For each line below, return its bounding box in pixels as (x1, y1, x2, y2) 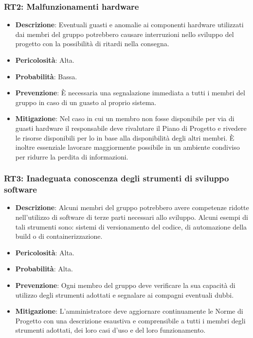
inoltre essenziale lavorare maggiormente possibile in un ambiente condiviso (15, 142, 240, 152)
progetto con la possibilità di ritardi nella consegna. (15, 38, 169, 49)
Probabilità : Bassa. (15, 71, 77, 81)
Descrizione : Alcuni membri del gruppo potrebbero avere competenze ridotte (15, 202, 249, 213)
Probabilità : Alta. (15, 264, 73, 274)
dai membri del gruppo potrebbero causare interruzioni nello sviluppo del (15, 29, 234, 39)
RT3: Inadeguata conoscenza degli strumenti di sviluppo (4, 172, 229, 184)
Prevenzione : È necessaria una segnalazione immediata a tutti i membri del (15, 88, 245, 98)
